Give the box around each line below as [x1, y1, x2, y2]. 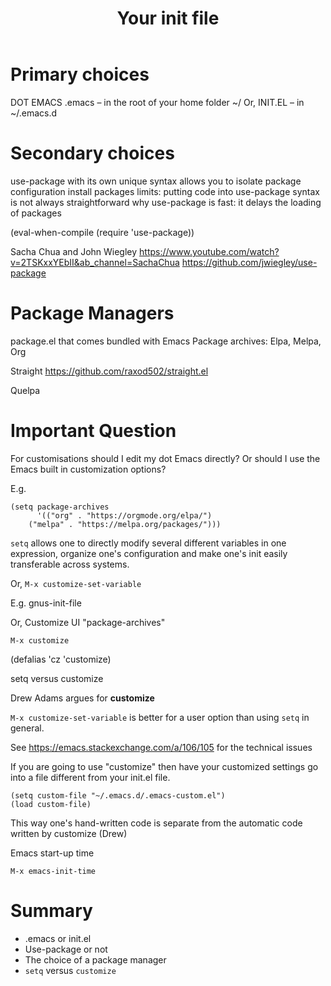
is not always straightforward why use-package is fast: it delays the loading [10, 196, 322, 208]
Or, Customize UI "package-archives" [10, 616, 166, 628]
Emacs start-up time [10, 847, 95, 859]
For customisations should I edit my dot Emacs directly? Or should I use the [10, 452, 321, 464]
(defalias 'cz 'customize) [10, 653, 112, 665]
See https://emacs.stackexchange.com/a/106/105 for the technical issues [10, 741, 313, 753]
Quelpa [10, 384, 41, 396]
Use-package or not [24, 943, 108, 955]
